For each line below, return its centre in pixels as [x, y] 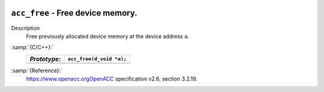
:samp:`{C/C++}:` [32, 48]
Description [25, 28]
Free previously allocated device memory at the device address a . [108, 36]
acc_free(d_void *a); [97, 59]
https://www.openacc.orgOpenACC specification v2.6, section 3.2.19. [112, 79]
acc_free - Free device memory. [74, 13]
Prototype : [45, 59]
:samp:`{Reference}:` [37, 70]
